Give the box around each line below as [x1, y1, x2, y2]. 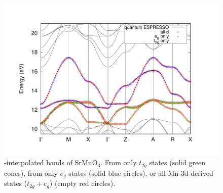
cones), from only [4, 167, 58, 178]
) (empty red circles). [49, 178, 116, 188]
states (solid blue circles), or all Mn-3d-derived [68, 167, 213, 178]
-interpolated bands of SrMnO [4, 157, 98, 168]
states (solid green [149, 157, 206, 168]
